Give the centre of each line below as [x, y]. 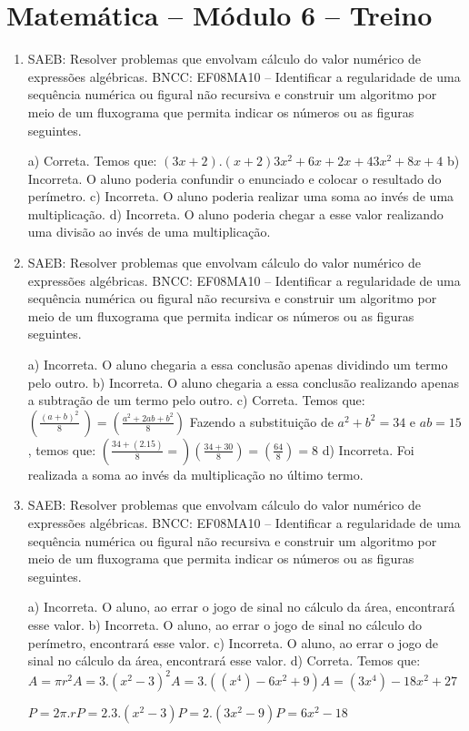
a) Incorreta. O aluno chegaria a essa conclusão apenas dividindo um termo [238, 365]
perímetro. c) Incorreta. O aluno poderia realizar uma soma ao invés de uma [241, 196]
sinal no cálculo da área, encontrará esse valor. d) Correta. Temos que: [224, 660]
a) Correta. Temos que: [92, 161]
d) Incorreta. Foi [368, 449]
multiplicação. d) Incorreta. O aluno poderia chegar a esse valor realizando [235, 213]
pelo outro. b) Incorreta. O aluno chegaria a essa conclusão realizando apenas [243, 382]
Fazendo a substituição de [261, 421]
